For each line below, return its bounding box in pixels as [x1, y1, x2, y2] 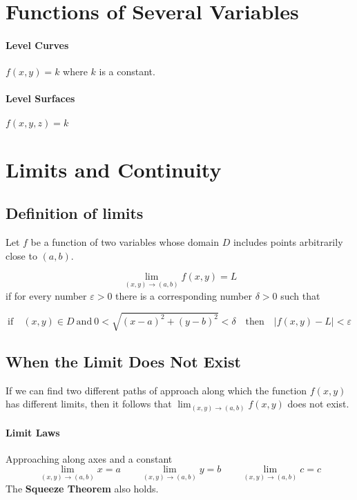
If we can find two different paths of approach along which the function [6, 383, 307, 397]
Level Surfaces [6, 91, 75, 106]
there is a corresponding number [115, 288, 252, 302]
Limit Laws [6, 425, 60, 439]
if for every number [6, 288, 87, 302]
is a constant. [99, 64, 155, 79]
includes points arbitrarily [233, 235, 343, 249]
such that [280, 288, 320, 302]
